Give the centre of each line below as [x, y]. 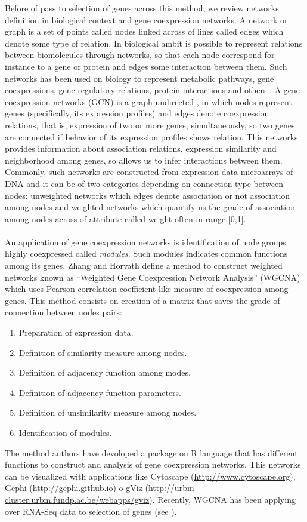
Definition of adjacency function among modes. [105, 372]
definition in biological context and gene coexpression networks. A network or [146, 19]
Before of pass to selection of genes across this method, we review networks [142, 8]
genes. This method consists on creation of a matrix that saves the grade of [142, 300]
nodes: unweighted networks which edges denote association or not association [148, 195]
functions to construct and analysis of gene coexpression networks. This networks [153, 464]
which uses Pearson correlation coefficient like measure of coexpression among [147, 289]
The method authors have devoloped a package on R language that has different [151, 452]
